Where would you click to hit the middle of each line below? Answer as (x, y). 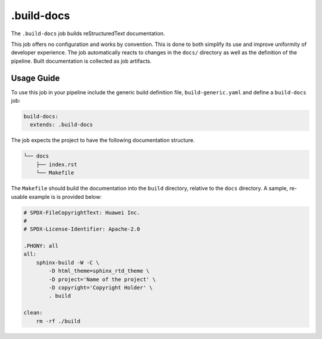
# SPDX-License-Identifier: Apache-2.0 (82, 229)
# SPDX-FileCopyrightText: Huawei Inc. (82, 212)
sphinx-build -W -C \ (68, 262)
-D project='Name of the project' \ (102, 279)
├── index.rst (57, 164)
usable (19, 196)
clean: (33, 313)
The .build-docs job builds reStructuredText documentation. (88, 33)
